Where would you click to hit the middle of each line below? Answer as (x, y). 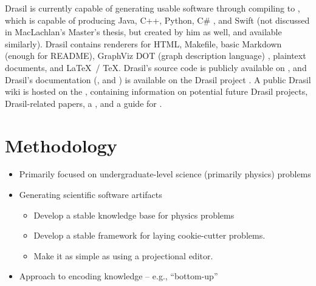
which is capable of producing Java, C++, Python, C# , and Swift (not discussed (157, 20)
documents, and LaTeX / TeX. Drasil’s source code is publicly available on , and (156, 67)
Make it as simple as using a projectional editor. (123, 255)
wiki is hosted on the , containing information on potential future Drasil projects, (156, 91)
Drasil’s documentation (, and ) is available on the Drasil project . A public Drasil (158, 79)
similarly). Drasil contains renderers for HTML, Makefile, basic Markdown (143, 43)
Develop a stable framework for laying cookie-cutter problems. (149, 235)
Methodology (61, 145)
